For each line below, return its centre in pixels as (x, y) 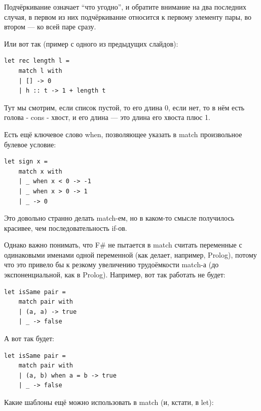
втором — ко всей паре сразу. (50, 27)
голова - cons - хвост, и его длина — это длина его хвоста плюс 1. (107, 117)
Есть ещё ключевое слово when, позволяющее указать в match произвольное (123, 134)
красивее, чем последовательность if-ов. (66, 228)
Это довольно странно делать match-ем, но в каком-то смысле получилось (119, 218)
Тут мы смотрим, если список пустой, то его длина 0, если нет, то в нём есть (124, 107)
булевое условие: (30, 144)
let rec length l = (37, 61)
